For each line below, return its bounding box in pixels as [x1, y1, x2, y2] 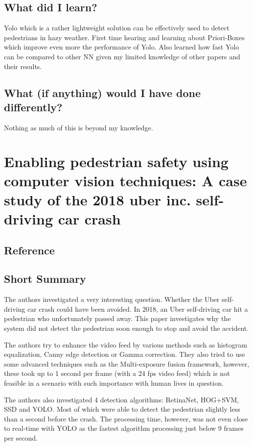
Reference [4, 242, 55, 257]
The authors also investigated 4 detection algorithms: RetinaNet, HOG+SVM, [4, 394, 239, 404]
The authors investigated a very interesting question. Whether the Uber [4, 294, 220, 304]
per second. [4, 433, 38, 443]
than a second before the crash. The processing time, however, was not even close [4, 413, 248, 423]
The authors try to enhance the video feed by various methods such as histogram [4, 339, 247, 349]
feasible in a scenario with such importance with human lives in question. [4, 378, 224, 388]
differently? [4, 99, 63, 114]
